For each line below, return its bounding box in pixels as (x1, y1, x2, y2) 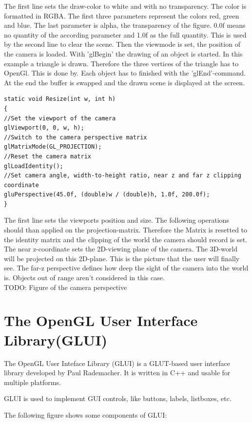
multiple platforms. (4, 377, 61, 387)
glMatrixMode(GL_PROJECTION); (4, 143, 102, 151)
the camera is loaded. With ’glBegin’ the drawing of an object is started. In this (4, 48, 243, 58)
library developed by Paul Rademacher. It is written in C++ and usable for (4, 367, 231, 378)
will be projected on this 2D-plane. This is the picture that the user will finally (4, 253, 240, 263)
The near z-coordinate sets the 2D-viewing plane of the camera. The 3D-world (4, 244, 237, 254)
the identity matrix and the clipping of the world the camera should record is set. (4, 234, 247, 244)
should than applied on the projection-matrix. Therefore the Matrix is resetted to (4, 225, 248, 235)
